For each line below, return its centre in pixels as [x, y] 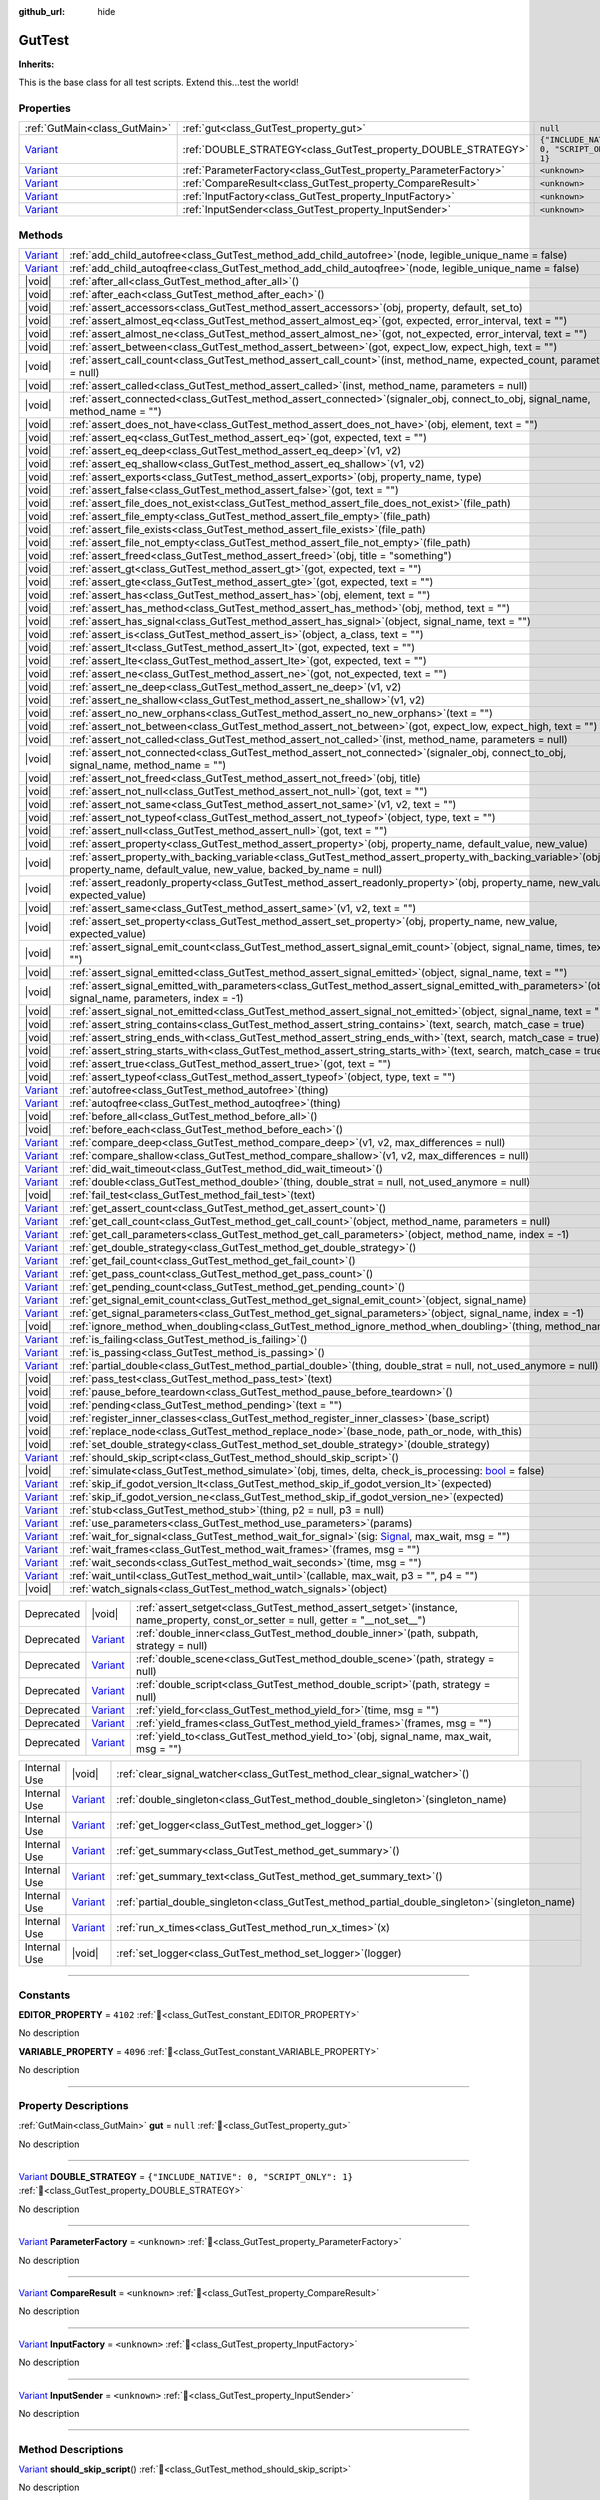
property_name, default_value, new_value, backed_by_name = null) [226, 870]
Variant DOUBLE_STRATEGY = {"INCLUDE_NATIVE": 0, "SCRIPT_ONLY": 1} [186, 2177]
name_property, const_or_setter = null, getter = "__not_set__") [281, 1620]
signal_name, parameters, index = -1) [156, 998]
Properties [45, 108]
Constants [44, 1995]
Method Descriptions [71, 2449]
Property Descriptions [73, 2105]
